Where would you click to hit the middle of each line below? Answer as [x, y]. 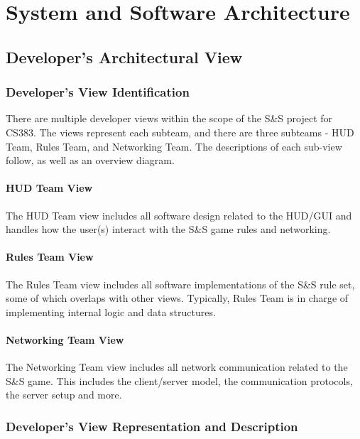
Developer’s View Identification [98, 92]
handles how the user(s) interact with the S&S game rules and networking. [168, 229]
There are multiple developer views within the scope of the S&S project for [169, 118]
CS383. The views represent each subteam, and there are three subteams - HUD [180, 132]
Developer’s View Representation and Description [152, 426]
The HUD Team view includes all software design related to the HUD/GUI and [179, 215]
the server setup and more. [64, 395]
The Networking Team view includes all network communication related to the [177, 367]
